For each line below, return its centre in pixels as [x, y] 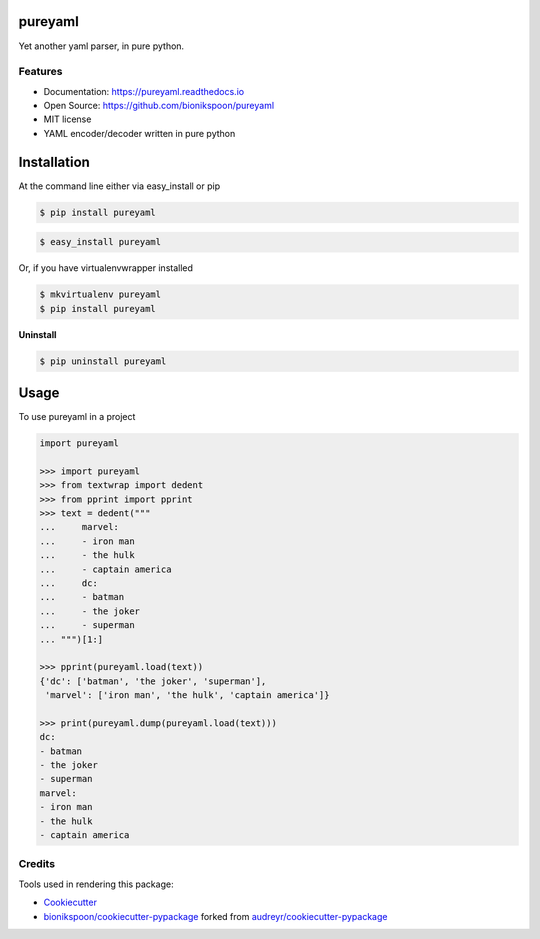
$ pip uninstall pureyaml [103, 361]
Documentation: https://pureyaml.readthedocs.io [144, 91]
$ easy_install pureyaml [100, 242]
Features [40, 72]
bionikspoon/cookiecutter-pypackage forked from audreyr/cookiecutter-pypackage [215, 916]
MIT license [67, 119]
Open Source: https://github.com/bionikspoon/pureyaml [159, 106]
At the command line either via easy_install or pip [119, 186]
